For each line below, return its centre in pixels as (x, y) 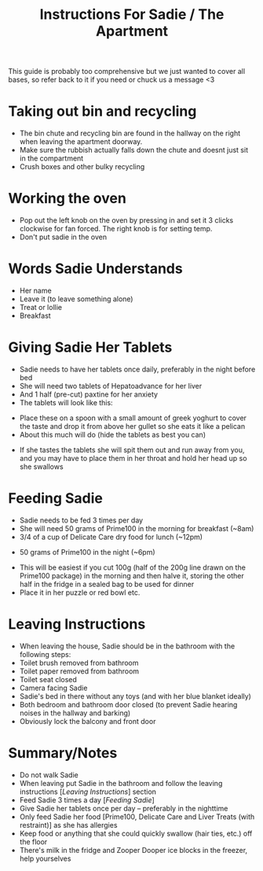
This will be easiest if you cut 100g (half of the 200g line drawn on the (132, 567)
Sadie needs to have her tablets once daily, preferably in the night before (137, 369)
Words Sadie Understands (95, 269)
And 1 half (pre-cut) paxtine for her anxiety (89, 394)
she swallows (42, 467)
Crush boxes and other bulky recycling (82, 167)
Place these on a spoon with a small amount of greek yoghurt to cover (133, 418)
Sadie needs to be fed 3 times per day (81, 520)
